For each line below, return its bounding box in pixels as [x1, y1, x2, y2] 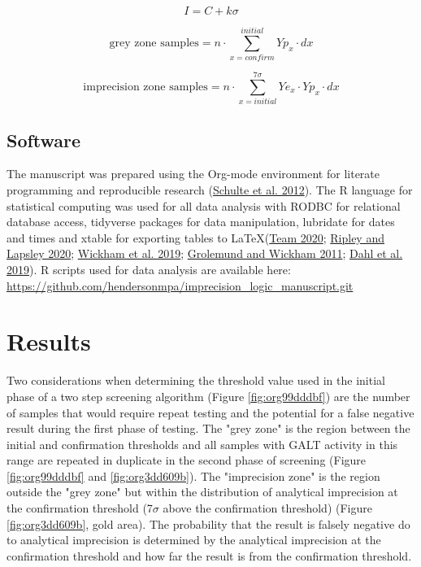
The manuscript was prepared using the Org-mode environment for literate [7, 165, 380, 182]
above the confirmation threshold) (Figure [163, 499, 372, 517]
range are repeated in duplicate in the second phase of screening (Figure [7, 451, 367, 469]
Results [7, 325, 91, 358]
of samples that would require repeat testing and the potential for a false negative [7, 403, 414, 421]
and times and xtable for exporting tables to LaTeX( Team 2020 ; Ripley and [7, 229, 384, 246]
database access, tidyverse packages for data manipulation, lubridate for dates [7, 213, 395, 230]
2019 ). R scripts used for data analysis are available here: [7, 261, 291, 278]
